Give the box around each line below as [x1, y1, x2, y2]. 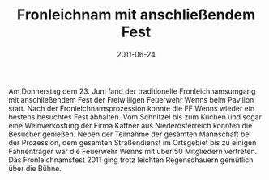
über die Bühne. [8, 163, 62, 173]
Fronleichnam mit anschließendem [16, 6, 256, 24]
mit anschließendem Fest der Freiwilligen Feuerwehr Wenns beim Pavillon [8, 94, 254, 104]
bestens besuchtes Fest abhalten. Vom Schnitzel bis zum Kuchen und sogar [8, 111, 262, 122]
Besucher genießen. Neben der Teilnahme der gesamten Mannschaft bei [8, 129, 251, 139]
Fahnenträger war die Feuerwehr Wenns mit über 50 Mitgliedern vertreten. [8, 146, 258, 156]
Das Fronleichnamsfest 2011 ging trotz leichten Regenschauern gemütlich [8, 155, 254, 165]
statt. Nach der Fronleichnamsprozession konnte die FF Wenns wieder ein [8, 103, 255, 113]
